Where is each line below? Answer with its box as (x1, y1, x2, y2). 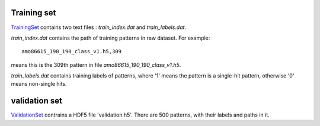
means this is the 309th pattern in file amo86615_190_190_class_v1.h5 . (11, 61, 181, 68)
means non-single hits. (11, 80, 68, 88)
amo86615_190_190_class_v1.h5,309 (21, 48, 121, 55)
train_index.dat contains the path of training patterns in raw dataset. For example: (11, 34, 210, 41)
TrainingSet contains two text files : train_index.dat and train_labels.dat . (11, 24, 187, 31)
